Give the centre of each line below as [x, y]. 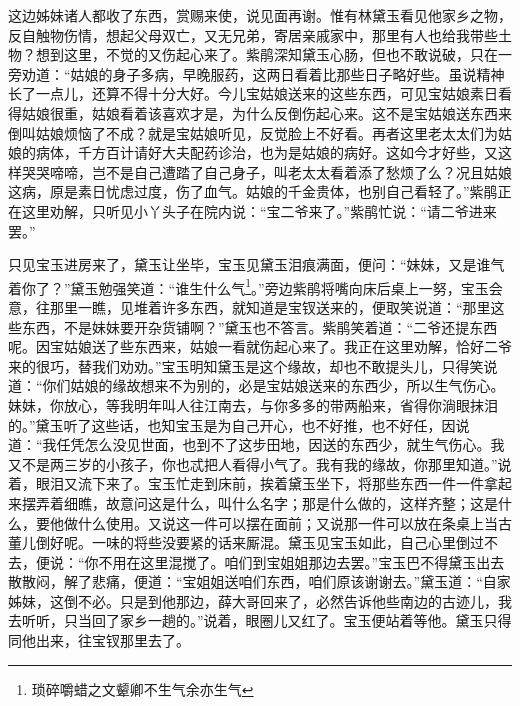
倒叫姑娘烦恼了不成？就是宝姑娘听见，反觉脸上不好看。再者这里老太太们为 [253, 132]
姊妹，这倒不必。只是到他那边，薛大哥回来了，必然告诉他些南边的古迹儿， [253, 600]
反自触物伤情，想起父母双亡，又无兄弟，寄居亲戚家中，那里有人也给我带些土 [260, 34]
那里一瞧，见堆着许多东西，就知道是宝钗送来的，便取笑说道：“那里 [270, 306]
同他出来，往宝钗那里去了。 [95, 640]
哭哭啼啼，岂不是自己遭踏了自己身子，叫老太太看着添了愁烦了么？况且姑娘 [266, 171]
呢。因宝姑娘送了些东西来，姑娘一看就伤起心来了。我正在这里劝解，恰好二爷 [260, 346]
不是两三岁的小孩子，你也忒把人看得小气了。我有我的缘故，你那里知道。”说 [266, 463]
